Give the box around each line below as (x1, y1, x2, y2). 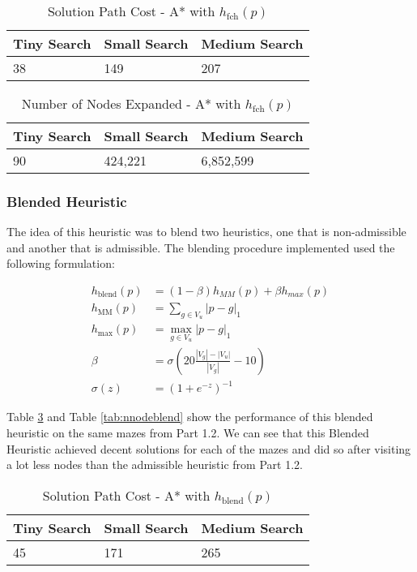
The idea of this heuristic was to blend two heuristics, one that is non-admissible (6, 223, 406, 240)
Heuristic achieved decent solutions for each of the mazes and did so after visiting (6, 440, 411, 457)
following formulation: (6, 255, 115, 272)
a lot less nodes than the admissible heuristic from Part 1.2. (6, 456, 303, 473)
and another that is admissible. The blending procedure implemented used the (6, 239, 395, 256)
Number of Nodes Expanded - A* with (21, 94, 241, 113)
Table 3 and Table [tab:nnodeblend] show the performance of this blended (6, 408, 373, 425)
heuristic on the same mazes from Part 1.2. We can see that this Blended (6, 424, 369, 441)
